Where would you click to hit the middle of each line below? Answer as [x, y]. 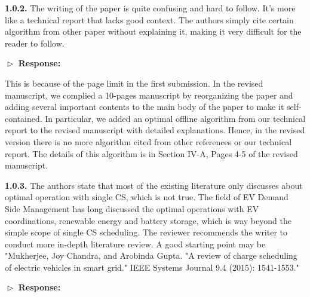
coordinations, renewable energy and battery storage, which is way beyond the [148, 220]
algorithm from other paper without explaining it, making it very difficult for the [153, 31]
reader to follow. [35, 43]
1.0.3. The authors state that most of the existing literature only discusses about [154, 185]
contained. [24, 118]
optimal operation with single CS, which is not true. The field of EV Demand [147, 197]
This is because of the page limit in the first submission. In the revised [134, 83]
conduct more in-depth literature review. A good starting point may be [135, 244]
